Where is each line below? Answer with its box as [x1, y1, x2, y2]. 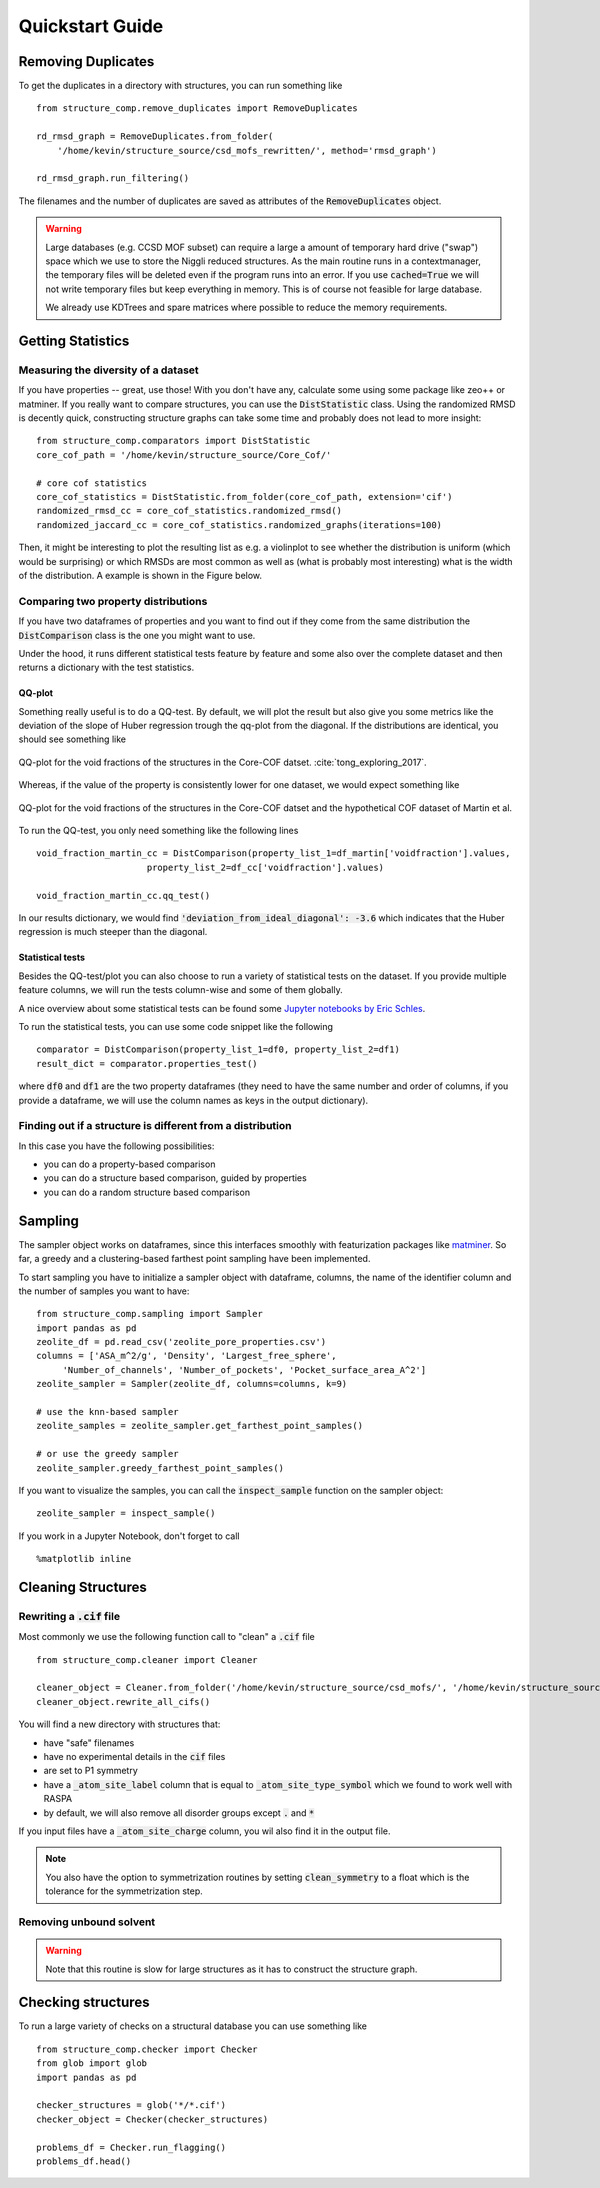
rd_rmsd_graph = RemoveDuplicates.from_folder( [36, 131, 274, 142]
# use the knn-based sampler [36, 1406, 179, 1418]
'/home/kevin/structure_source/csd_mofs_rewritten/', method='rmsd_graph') [56, 145, 437, 156]
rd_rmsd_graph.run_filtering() [36, 173, 190, 184]
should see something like [18, 733, 127, 745]
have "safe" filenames [43, 1736, 135, 1749]
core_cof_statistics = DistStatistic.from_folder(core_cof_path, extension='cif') [36, 491, 453, 503]
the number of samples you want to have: [18, 1285, 190, 1297]
